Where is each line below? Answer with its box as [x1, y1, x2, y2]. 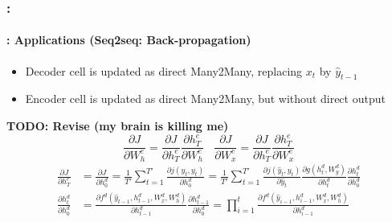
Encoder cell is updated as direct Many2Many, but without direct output [25, 90, 386, 107]
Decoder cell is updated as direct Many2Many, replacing [25, 62, 303, 79]
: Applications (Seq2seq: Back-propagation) [6, 31, 251, 48]
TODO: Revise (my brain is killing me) [6, 117, 229, 134]
